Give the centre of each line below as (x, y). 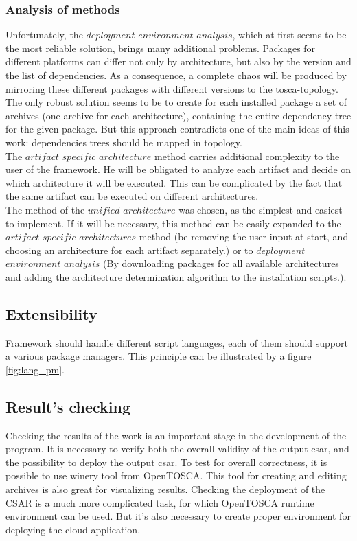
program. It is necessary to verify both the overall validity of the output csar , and (177, 449)
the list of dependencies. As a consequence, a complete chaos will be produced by (176, 75)
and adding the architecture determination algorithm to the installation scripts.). (176, 276)
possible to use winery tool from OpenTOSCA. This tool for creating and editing (176, 475)
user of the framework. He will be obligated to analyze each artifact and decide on (178, 169)
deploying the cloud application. (73, 529)
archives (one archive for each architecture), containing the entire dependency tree (178, 115)
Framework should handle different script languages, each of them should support (177, 342)
